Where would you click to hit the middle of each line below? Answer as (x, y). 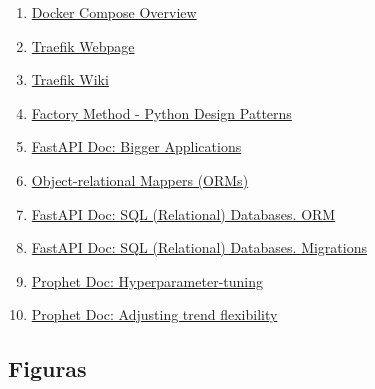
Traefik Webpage (83, 45)
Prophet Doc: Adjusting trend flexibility (154, 314)
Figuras (47, 368)
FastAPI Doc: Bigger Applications (136, 146)
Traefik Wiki (70, 79)
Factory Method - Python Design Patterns (161, 112)
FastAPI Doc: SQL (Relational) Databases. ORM (183, 213)
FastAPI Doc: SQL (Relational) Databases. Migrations (199, 247)
